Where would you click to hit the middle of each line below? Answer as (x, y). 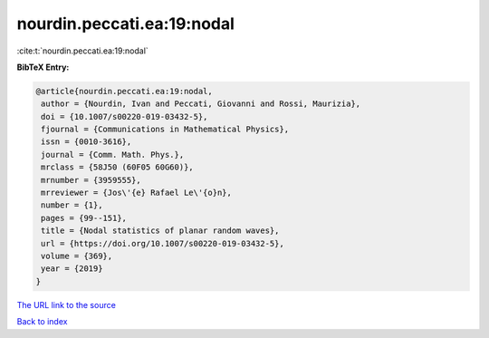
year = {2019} (72, 269)
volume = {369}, (77, 256)
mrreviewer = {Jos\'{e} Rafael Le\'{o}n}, (137, 193)
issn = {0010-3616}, (86, 142)
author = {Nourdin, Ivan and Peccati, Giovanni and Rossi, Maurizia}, (201, 104)
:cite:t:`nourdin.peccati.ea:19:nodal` (82, 51)
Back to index (42, 322)
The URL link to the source (67, 304)
